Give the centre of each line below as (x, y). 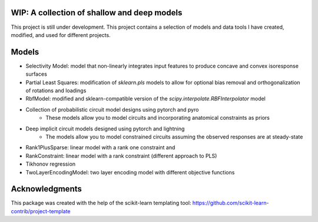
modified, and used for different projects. (61, 35)
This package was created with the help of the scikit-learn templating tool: (101, 203)
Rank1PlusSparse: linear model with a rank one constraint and (100, 147)
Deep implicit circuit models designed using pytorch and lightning (105, 129)
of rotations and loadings (56, 90)
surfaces (36, 74)
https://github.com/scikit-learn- (231, 203)
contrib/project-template (41, 211)
